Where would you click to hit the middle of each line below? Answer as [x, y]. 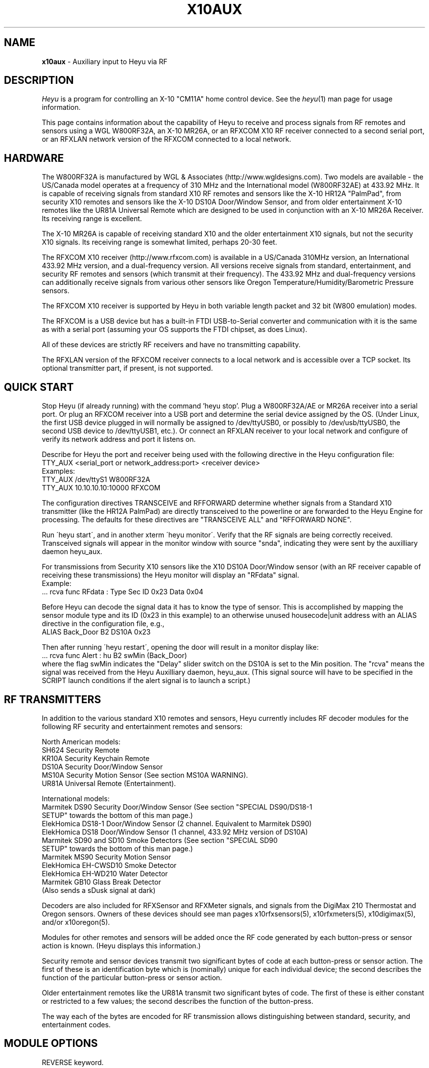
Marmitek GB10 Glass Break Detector [101, 882]
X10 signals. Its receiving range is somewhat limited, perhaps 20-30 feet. [159, 242]
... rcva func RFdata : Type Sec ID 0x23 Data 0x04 [122, 592]
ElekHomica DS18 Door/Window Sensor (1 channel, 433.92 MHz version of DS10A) [175, 832]
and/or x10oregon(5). [76, 922]
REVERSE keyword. [73, 1062]
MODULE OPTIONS [51, 1043]
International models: [76, 798]
